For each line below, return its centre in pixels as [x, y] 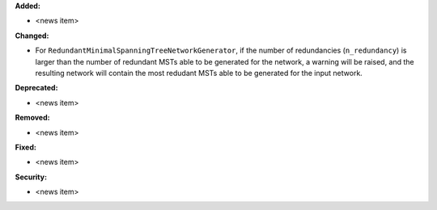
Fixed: [25, 147]
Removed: [32, 118]
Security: [31, 177]
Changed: [32, 36]
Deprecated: [36, 88]
